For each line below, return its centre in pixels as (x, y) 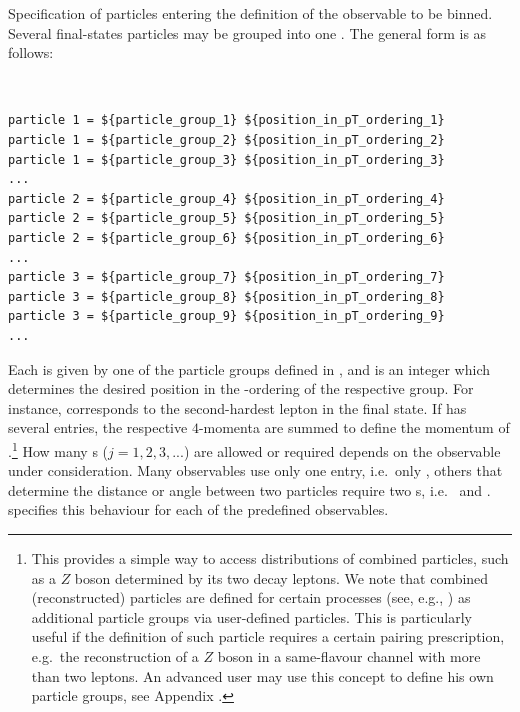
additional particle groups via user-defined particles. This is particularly (251, 616)
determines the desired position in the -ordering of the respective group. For (241, 388)
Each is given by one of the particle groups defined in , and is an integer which (249, 368)
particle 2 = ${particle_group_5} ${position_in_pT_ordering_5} (226, 218)
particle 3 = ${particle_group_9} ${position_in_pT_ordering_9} (226, 316)
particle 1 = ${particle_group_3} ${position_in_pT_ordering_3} (226, 159)
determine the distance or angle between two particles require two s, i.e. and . (249, 489)
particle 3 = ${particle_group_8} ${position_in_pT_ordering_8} (226, 296)
